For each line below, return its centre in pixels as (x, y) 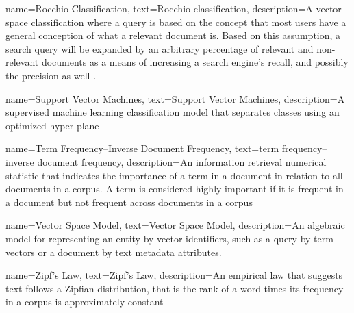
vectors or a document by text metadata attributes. (114, 252)
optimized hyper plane (52, 125)
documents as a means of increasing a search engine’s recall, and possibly (195, 62)
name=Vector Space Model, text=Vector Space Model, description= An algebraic (175, 225)
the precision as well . (51, 75)
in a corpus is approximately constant (85, 302)
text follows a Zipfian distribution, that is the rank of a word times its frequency (175, 288)
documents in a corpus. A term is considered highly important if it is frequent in (175, 189)
